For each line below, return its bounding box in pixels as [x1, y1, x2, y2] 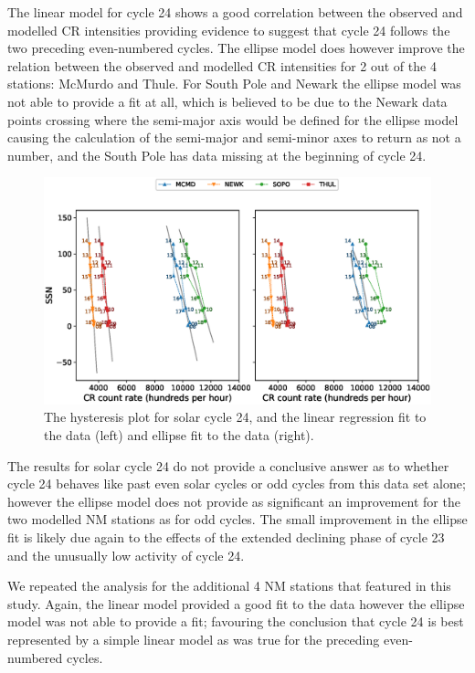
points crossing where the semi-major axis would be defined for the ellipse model [7, 110, 459, 129]
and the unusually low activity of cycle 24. [7, 545, 245, 564]
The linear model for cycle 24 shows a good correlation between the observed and [7, 3, 463, 21]
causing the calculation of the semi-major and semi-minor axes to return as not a [7, 128, 461, 147]
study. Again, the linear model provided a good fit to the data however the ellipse [7, 594, 465, 613]
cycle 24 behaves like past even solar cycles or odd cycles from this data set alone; [7, 474, 466, 493]
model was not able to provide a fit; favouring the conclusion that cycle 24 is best [7, 612, 464, 631]
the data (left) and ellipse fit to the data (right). [44, 425, 314, 444]
